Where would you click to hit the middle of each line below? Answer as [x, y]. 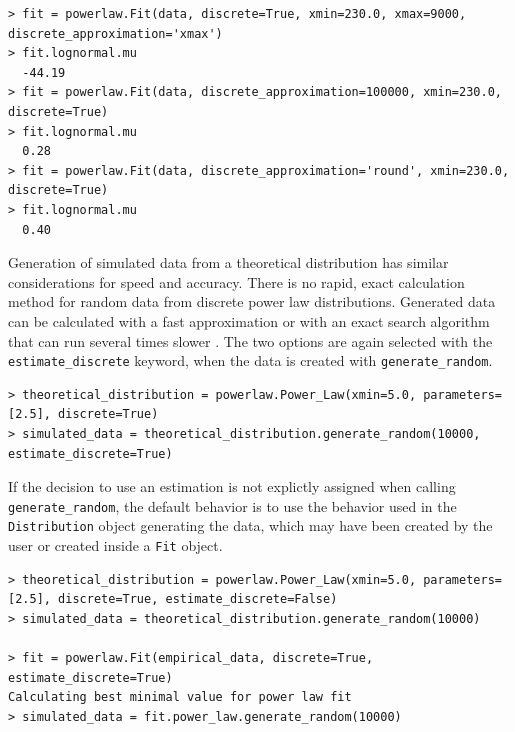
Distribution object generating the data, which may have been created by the [250, 525]
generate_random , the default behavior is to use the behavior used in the [232, 505]
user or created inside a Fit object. [115, 545]
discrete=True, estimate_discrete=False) [198, 599]
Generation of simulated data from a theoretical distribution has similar [228, 262]
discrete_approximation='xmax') [115, 33]
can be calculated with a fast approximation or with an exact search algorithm [249, 320]
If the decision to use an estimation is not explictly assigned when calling [232, 486]
